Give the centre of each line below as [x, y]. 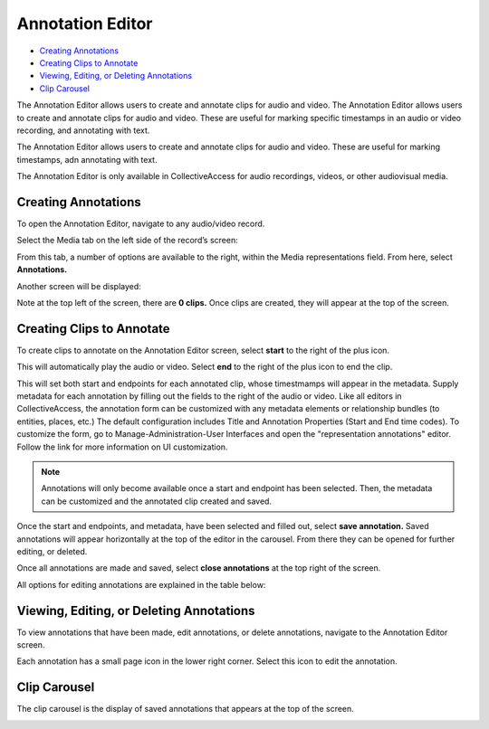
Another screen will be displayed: [79, 286]
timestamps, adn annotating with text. [87, 159]
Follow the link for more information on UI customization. [122, 447]
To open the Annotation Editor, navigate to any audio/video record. [141, 223]
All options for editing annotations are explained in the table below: [141, 584]
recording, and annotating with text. [83, 130]
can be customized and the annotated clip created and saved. [156, 501]
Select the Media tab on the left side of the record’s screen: [128, 241]
